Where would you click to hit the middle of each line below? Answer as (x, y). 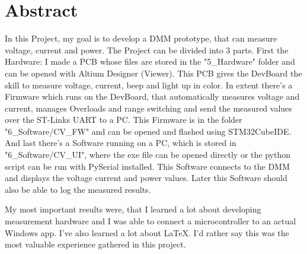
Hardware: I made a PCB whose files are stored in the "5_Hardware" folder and (150, 61)
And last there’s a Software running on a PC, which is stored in (121, 143)
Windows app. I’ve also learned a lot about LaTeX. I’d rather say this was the (147, 232)
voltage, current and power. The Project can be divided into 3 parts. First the (147, 50)
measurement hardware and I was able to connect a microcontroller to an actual (151, 221)
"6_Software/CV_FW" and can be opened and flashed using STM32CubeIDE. (148, 131)
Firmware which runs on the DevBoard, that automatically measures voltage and (152, 96)
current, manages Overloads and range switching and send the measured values (148, 108)
